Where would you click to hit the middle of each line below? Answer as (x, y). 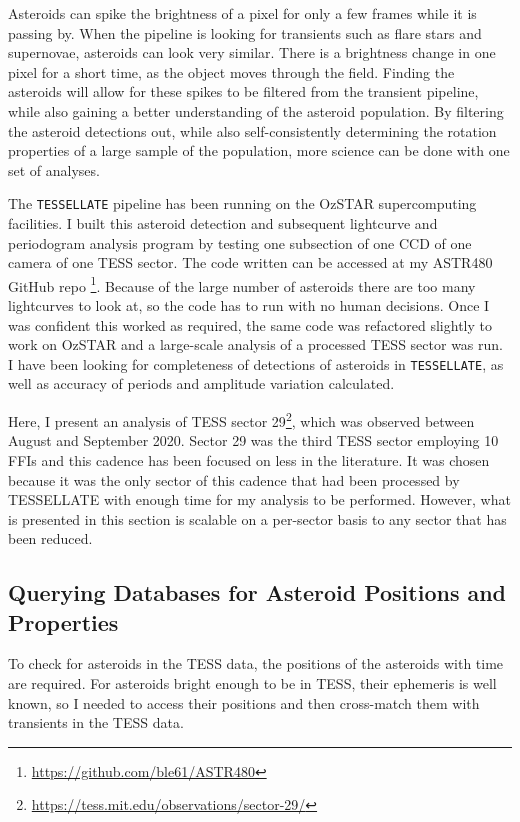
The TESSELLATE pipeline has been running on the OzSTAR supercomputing (242, 203)
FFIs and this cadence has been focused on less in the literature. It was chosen (249, 459)
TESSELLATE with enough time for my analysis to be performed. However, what (259, 499)
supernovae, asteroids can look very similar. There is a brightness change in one (252, 52)
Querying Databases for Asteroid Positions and (257, 592)
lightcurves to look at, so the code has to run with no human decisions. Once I (249, 305)
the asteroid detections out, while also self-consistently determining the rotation (252, 130)
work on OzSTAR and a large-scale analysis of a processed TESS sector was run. (255, 344)
